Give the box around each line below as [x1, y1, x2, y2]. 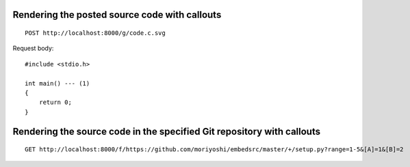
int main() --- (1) [25, 79, 90, 87]
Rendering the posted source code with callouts [12, 9, 222, 21]
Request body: [12, 44, 54, 53]
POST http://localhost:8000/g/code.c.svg [25, 29, 166, 37]
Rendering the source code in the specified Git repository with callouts [12, 125, 321, 137]
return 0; [38, 99, 72, 106]
